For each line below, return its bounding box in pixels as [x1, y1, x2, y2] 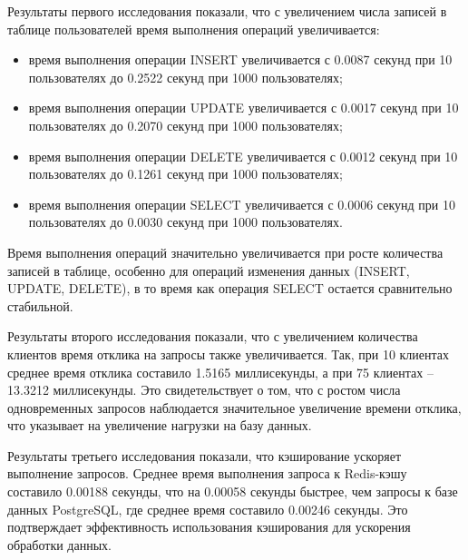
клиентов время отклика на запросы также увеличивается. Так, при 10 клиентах [7, 344, 450, 363]
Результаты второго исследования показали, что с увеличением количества [7, 327, 418, 346]
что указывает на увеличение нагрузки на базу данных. [7, 416, 312, 435]
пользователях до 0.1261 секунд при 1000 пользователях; [28, 164, 343, 183]
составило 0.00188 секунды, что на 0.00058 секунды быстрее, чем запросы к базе [7, 482, 458, 501]
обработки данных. [7, 535, 112, 554]
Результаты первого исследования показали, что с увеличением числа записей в [7, 2, 447, 20]
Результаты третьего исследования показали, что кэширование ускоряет [7, 446, 402, 465]
